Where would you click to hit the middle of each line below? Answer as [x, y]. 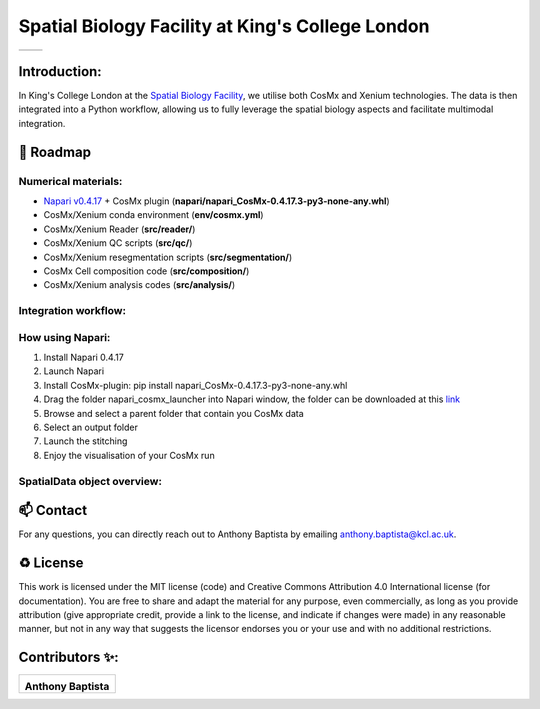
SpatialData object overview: [90, 481]
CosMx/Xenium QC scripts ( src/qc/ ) [118, 243]
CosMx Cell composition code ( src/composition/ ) [146, 271]
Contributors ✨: [68, 657]
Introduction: [60, 71]
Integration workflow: [72, 311]
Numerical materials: [70, 181]
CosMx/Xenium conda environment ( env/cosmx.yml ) [153, 215]
